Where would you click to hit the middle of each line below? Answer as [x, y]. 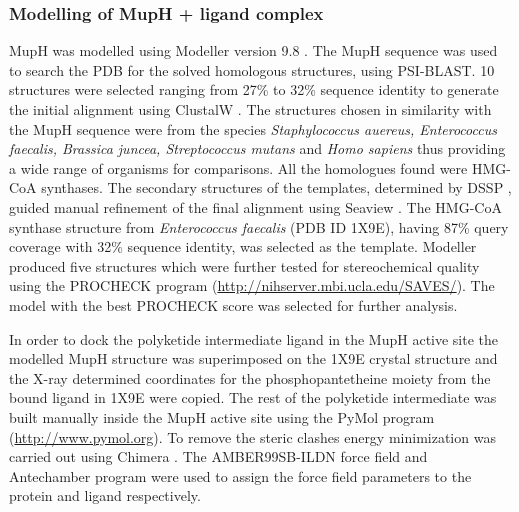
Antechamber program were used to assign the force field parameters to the [240, 475]
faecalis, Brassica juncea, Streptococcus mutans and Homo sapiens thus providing [257, 148]
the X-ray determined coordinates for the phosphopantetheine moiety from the [250, 377]
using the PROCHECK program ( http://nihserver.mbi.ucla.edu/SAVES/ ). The [252, 285]
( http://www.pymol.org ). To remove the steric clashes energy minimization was [252, 436]
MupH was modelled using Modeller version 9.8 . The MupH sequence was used [253, 50]
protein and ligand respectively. [105, 495]
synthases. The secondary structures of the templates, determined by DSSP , [276, 187]
